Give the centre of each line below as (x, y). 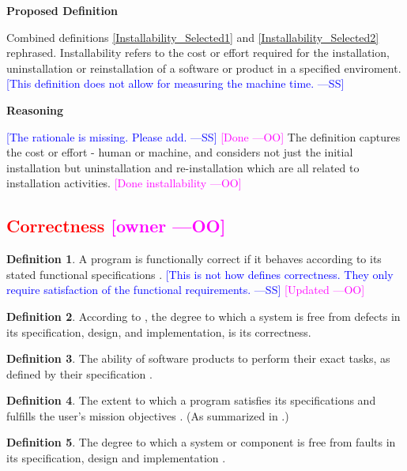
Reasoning (35, 109)
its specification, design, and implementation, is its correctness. (159, 332)
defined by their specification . (79, 373)
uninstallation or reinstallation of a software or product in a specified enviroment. (204, 68)
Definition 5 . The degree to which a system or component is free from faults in (201, 442)
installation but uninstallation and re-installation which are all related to (183, 167)
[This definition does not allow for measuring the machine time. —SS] (175, 83)
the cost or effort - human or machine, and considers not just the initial (180, 152)
